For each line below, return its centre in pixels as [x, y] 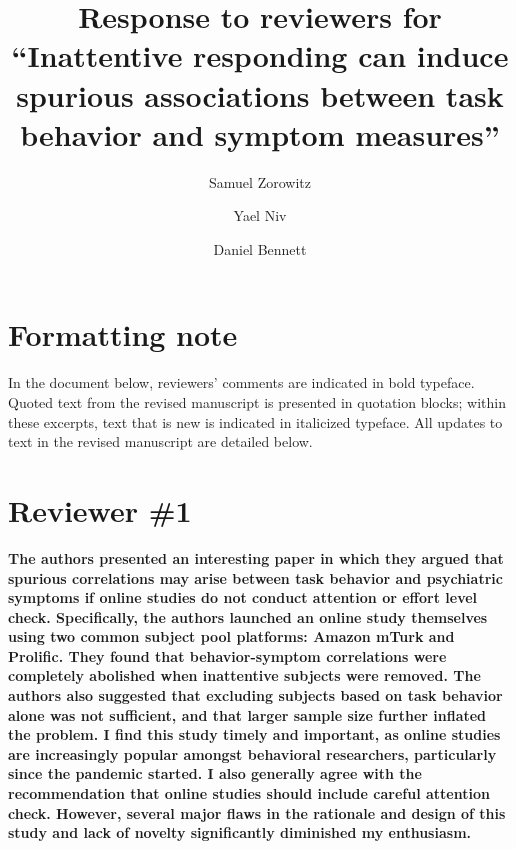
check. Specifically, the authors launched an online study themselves [248, 616]
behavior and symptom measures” [260, 133]
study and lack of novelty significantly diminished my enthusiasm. [240, 832]
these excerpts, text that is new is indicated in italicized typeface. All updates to [255, 421]
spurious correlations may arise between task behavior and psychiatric [255, 577]
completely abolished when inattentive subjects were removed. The [244, 675]
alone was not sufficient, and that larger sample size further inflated [247, 714]
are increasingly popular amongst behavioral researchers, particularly [252, 753]
